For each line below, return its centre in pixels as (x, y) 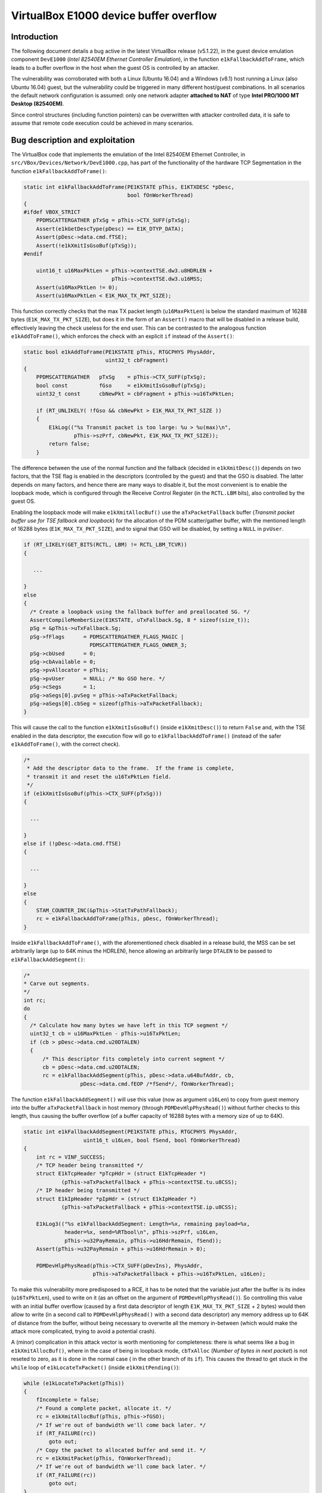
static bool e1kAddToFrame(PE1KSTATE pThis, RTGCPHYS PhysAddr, (120, 352)
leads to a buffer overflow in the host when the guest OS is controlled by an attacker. (115, 67)
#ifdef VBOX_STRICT (52, 212)
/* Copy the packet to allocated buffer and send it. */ (121, 1450)
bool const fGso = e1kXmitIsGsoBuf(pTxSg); (121, 385)
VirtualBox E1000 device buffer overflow (114, 16)
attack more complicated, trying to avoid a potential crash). (83, 1331)
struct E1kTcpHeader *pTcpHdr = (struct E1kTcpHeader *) (121, 1174)
